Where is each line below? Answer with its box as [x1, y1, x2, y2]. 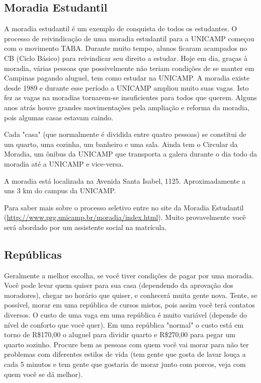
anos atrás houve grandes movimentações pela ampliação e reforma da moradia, [4, 102, 250, 112]
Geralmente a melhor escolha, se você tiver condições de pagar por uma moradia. [4, 270, 254, 280]
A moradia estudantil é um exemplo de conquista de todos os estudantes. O [4, 23, 237, 34]
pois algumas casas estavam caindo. [4, 112, 113, 122]
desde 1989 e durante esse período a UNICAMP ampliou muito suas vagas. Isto [4, 82, 249, 93]
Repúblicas [4, 246, 62, 262]
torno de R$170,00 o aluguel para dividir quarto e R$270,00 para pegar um [4, 329, 235, 340]
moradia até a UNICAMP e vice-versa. [4, 158, 124, 169]
